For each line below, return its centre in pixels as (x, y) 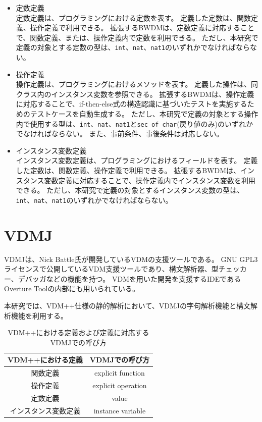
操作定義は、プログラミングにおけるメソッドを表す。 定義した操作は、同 (137, 84)
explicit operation (120, 385)
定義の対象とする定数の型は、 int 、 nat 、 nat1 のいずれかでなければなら (133, 47)
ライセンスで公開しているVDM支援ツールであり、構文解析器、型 (111, 269)
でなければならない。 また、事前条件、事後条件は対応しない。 (120, 134)
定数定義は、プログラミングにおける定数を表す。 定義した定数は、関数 (134, 17)
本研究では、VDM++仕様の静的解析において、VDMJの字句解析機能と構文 (127, 305)
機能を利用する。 (39, 315)
